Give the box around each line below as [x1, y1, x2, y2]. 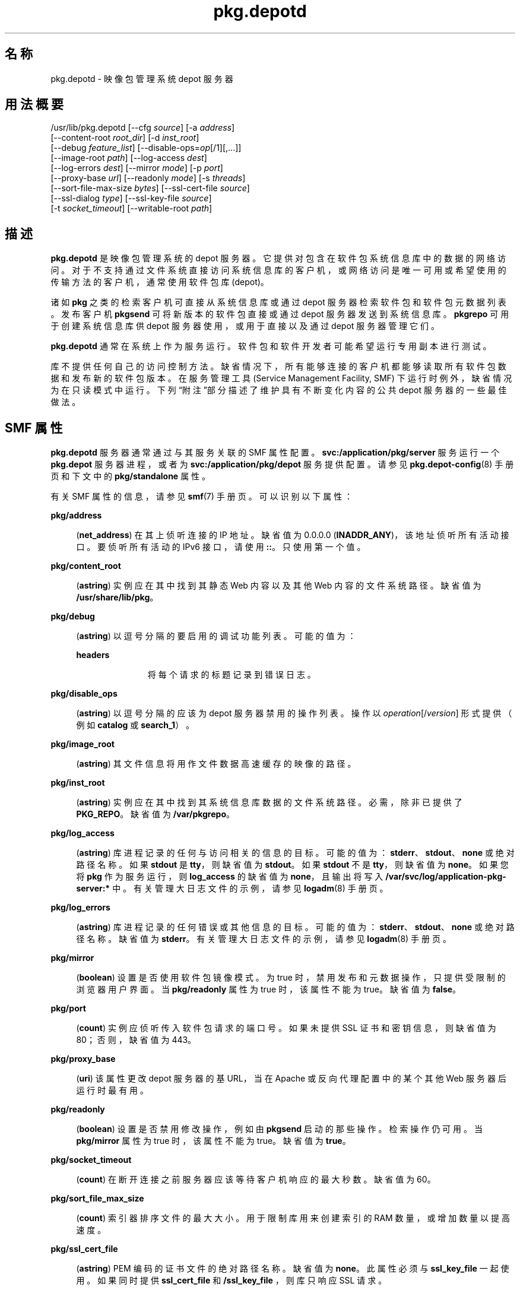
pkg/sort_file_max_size [50, 1193, 144, 1204]
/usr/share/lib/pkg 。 [76, 592, 158, 603]
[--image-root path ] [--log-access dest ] [50, 153, 207, 163]
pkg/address [50, 510, 102, 521]
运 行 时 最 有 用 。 [76, 1085, 149, 1096]
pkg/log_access [50, 828, 115, 839]
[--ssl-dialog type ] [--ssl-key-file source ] [50, 193, 212, 204]
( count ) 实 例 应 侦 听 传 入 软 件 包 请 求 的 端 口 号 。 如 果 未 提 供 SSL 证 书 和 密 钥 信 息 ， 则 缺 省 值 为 [76, 1023, 496, 1033]
